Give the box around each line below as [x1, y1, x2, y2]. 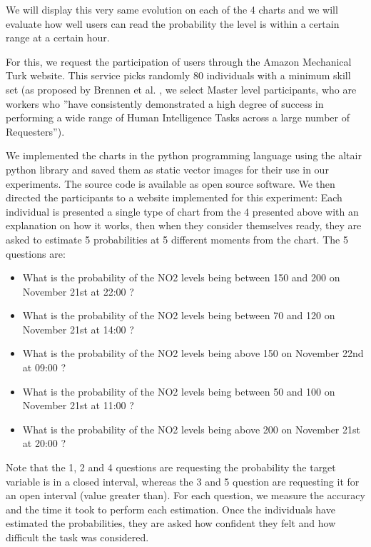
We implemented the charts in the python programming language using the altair [6, 148, 362, 163]
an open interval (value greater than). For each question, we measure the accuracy [6, 488, 365, 503]
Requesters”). [6, 124, 65, 139]
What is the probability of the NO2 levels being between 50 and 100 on [22, 383, 335, 398]
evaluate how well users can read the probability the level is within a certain [6, 16, 340, 31]
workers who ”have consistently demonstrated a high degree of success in [6, 96, 324, 111]
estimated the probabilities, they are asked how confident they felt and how [6, 516, 336, 531]
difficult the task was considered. [6, 530, 149, 544]
